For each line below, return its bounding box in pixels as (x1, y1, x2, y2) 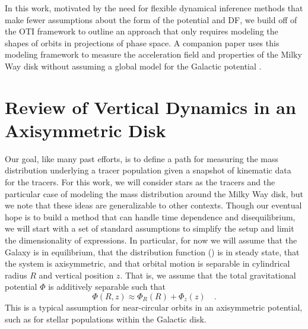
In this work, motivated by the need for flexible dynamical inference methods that (5, 2, 303, 14)
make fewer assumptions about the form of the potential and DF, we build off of (5, 13, 297, 26)
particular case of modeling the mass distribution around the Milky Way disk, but (5, 187, 304, 200)
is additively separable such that (48, 280, 166, 293)
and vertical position (39, 268, 114, 281)
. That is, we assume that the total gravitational (120, 268, 296, 281)
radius (5, 268, 27, 281)
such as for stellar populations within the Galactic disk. (5, 312, 207, 325)
